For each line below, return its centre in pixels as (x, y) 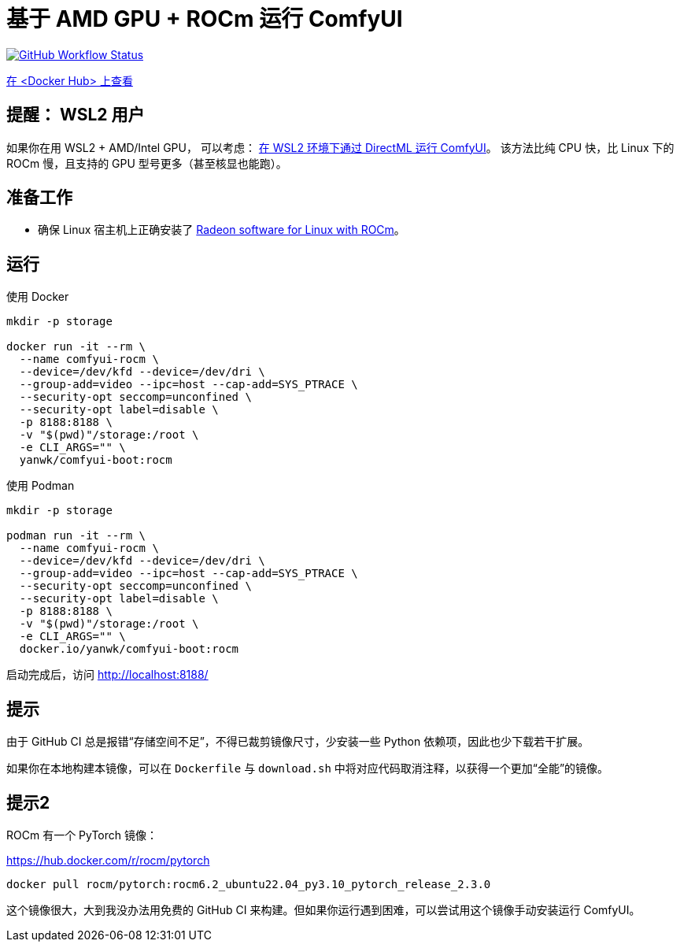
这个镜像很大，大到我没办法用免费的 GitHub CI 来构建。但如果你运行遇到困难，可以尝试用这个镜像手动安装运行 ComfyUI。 (323, 909)
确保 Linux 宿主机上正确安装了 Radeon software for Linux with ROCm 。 (222, 230)
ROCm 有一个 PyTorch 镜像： (82, 835)
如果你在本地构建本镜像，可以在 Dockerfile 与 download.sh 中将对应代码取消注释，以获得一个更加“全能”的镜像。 (308, 768)
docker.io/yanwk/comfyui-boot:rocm (129, 649)
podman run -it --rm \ (76, 536)
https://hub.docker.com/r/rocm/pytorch (108, 860)
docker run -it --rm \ (76, 347)
